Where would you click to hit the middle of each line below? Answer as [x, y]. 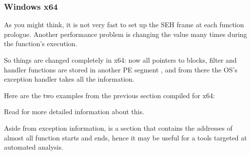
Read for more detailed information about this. [74, 112]
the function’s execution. [41, 43]
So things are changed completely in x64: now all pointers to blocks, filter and [120, 60]
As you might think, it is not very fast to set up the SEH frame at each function [124, 25]
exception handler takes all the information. [69, 79]
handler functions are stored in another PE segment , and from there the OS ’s [121, 69]
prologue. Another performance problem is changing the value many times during [125, 34]
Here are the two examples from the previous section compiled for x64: [109, 95]
